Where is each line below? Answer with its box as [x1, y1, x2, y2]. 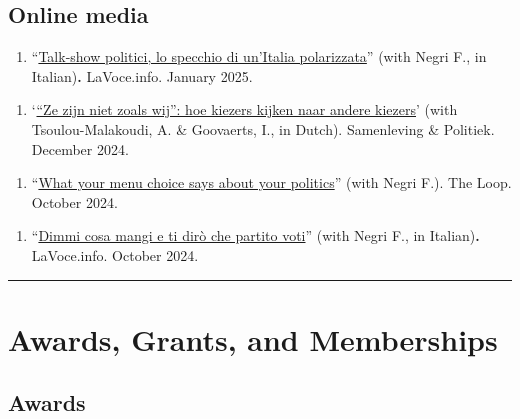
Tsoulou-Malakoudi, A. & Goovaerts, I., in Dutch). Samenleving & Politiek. [31, 118, 495, 139]
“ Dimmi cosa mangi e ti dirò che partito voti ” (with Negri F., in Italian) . [31, 225, 480, 246]
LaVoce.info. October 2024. [31, 244, 199, 265]
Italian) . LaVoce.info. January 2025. [31, 65, 253, 86]
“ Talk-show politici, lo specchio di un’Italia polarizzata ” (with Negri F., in [31, 46, 487, 67]
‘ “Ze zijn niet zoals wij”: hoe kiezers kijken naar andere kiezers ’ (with [31, 99, 458, 120]
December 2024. [31, 138, 129, 159]
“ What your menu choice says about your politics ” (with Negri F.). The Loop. [31, 172, 512, 193]
